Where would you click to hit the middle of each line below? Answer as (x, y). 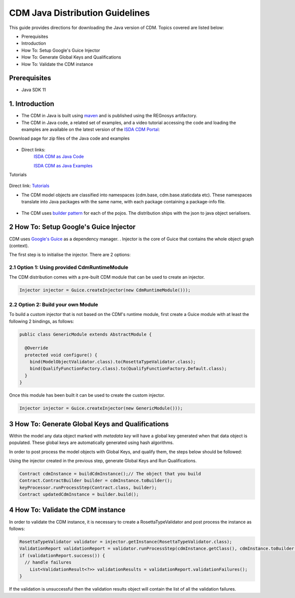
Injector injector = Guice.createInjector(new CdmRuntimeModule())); (105, 290)
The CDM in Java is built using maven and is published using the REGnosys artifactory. (109, 116)
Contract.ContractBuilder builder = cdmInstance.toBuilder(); (96, 481)
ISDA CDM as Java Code (59, 157)
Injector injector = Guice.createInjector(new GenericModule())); (101, 408)
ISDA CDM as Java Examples (63, 165)
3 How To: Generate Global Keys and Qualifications (89, 424)
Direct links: (33, 150)
